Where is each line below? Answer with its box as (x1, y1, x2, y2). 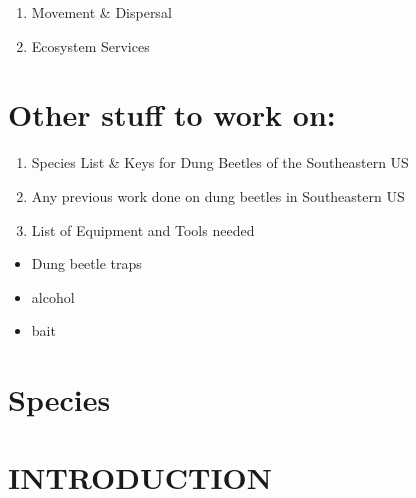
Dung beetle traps (31, 253, 142, 274)
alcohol (31, 286, 75, 307)
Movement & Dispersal (31, 2, 172, 22)
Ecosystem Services (31, 35, 150, 56)
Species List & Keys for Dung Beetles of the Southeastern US (31, 152, 409, 173)
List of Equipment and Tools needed (31, 219, 255, 240)
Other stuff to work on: (8, 94, 336, 135)
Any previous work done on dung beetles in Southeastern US (31, 185, 405, 206)
